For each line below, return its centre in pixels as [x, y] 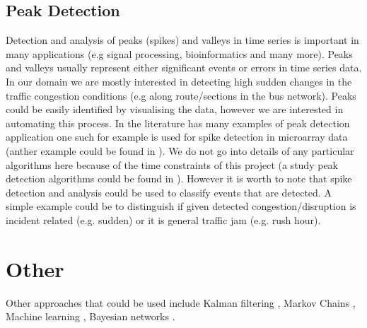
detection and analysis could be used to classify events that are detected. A [169, 192]
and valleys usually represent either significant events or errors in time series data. [184, 68]
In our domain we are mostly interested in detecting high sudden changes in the [179, 81]
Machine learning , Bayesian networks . [91, 316]
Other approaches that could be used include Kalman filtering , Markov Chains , [181, 302]
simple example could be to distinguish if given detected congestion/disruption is [181, 206]
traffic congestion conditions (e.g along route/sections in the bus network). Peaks [181, 95]
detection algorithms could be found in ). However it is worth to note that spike [179, 178]
